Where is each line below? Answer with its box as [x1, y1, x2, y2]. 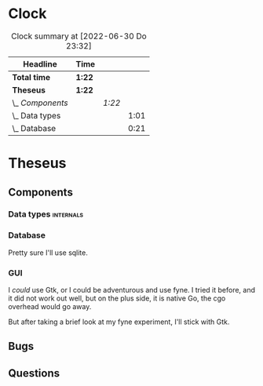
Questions [8, 366, 60, 380]
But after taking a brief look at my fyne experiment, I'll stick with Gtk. [8, 317, 230, 326]
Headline [23, 58, 57, 69]
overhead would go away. [8, 302, 92, 311]
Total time [12, 71, 51, 82]
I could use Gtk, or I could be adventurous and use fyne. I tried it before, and [8, 286, 256, 295]
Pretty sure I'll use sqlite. [8, 248, 89, 257]
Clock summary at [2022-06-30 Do [10, 31, 147, 42]
